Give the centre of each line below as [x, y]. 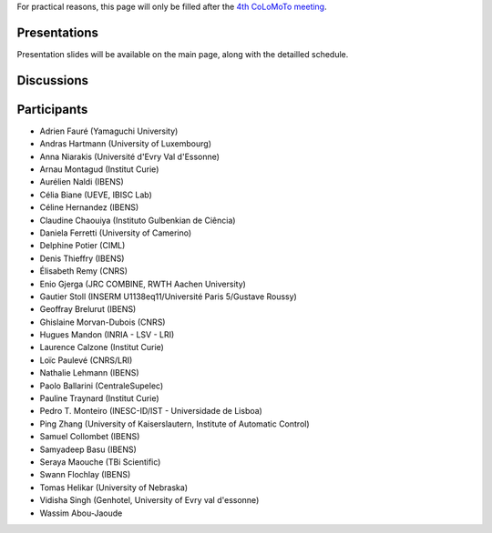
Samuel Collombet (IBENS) [90, 437]
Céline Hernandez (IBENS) [89, 207]
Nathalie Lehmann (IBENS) [90, 373]
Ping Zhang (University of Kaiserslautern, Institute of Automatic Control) [174, 424]
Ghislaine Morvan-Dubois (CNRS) [102, 322]
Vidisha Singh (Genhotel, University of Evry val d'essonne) [149, 500]
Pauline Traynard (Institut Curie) [99, 398]
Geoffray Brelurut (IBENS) [88, 309]
